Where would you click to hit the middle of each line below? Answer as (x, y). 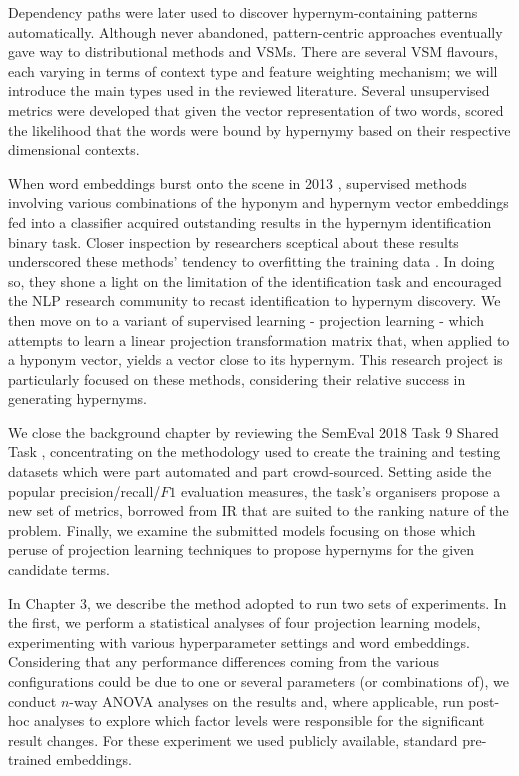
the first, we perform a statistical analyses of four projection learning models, (244, 622)
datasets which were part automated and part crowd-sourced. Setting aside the (250, 471)
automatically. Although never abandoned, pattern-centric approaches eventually (255, 31)
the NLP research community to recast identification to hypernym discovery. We (254, 300)
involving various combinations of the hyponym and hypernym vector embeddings (258, 202)
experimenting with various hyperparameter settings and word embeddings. (239, 641)
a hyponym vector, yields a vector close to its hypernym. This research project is (255, 359)
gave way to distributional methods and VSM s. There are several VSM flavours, (253, 51)
